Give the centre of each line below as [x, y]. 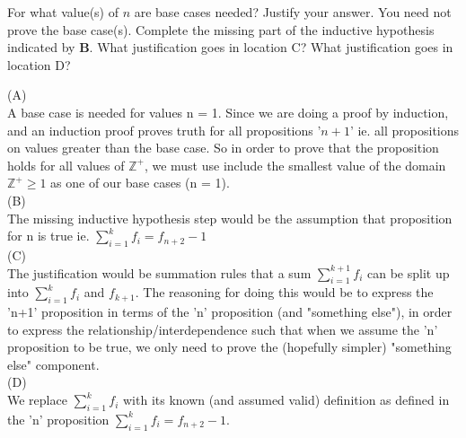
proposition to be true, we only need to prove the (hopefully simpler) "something [229, 347]
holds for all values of [66, 165]
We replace [37, 400]
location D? [39, 64]
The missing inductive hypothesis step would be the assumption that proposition [230, 218]
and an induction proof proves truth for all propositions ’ [164, 130]
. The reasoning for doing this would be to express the [284, 292]
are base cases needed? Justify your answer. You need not [293, 12]
